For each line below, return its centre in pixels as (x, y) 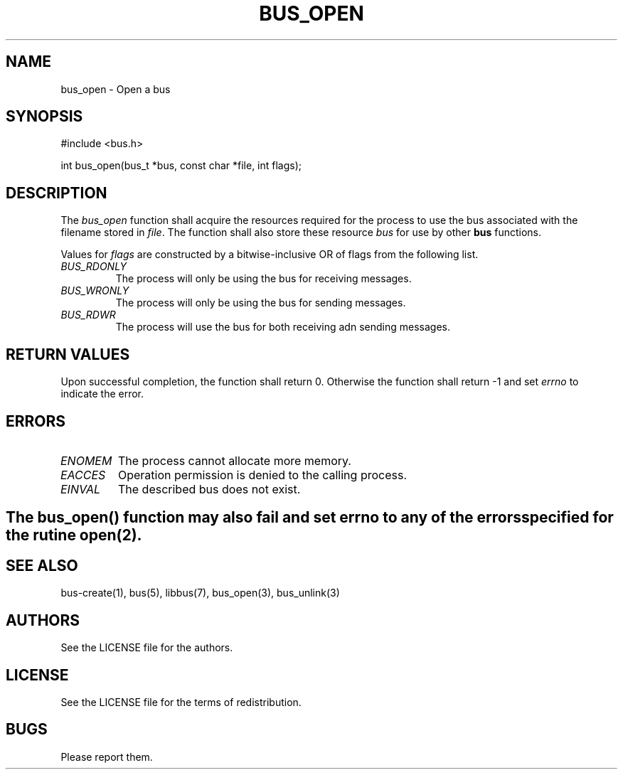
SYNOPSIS (44, 117)
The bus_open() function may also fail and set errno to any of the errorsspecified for (310, 518)
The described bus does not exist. (209, 489)
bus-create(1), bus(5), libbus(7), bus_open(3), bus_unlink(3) (200, 593)
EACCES (83, 475)
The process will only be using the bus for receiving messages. (263, 279)
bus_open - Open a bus (116, 89)
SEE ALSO (42, 565)
